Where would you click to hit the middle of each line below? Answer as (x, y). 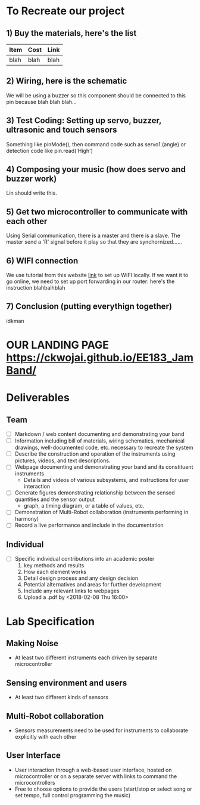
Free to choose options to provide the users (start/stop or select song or (103, 789)
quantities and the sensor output (55, 499)
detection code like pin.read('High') (50, 150)
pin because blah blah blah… (41, 102)
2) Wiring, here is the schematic (67, 81)
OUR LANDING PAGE (57, 345)
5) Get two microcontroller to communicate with (97, 212)
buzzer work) (32, 179)
